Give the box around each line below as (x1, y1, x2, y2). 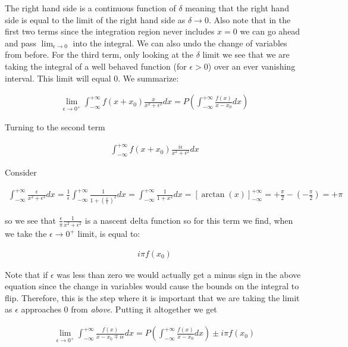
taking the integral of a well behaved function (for (5, 60, 187, 72)
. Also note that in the (208, 13, 291, 26)
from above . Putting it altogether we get (71, 303, 217, 315)
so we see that (5, 214, 57, 226)
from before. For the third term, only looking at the (5, 48, 193, 61)
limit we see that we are (202, 48, 290, 61)
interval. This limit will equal (5, 71, 111, 84)
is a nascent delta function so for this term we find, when (84, 214, 293, 226)
